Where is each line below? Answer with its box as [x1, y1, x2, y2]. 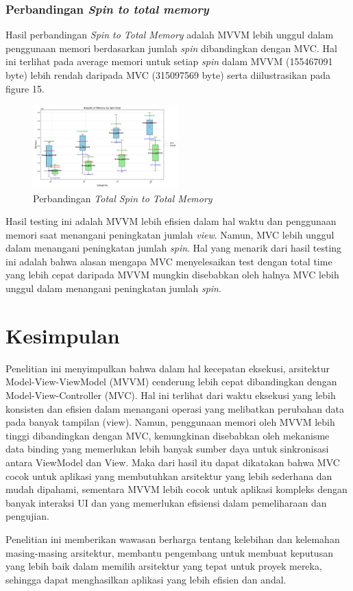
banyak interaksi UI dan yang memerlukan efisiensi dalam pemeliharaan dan [5, 495, 327, 509]
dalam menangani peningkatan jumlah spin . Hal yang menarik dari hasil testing [5, 241, 342, 255]
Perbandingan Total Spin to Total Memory [33, 191, 212, 205]
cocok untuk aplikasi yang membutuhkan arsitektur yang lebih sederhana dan [5, 468, 332, 483]
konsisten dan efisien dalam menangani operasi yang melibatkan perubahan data [5, 401, 344, 415]
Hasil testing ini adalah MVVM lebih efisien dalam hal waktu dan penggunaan [5, 214, 337, 228]
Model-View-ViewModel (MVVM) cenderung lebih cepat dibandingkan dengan [5, 374, 337, 389]
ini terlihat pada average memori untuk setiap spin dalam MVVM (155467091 [5, 54, 333, 69]
